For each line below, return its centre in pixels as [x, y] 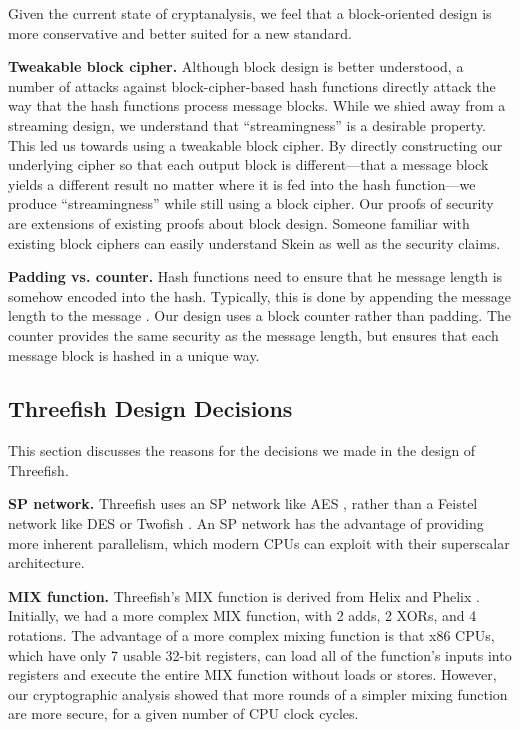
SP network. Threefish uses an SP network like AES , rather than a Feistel [243, 503]
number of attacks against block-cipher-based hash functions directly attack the [252, 85]
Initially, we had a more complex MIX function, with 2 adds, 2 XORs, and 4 [242, 615]
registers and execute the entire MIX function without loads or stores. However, [252, 674]
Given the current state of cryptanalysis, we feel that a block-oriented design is [250, 13]
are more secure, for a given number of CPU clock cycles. [183, 713]
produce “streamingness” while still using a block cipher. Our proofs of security [251, 203]
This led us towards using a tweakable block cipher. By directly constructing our [255, 144]
